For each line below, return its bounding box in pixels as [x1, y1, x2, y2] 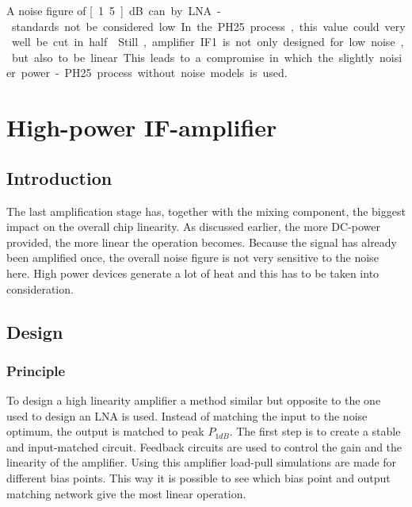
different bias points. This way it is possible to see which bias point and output [6, 470, 391, 486]
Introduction [6, 165, 113, 190]
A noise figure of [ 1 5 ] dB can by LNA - [6, 2, 221, 18]
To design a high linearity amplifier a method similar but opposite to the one [6, 392, 381, 409]
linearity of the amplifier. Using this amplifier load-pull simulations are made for [6, 454, 397, 471]
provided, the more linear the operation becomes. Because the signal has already [6, 233, 398, 250]
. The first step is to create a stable [229, 423, 401, 440]
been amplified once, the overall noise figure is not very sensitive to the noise [6, 249, 379, 266]
